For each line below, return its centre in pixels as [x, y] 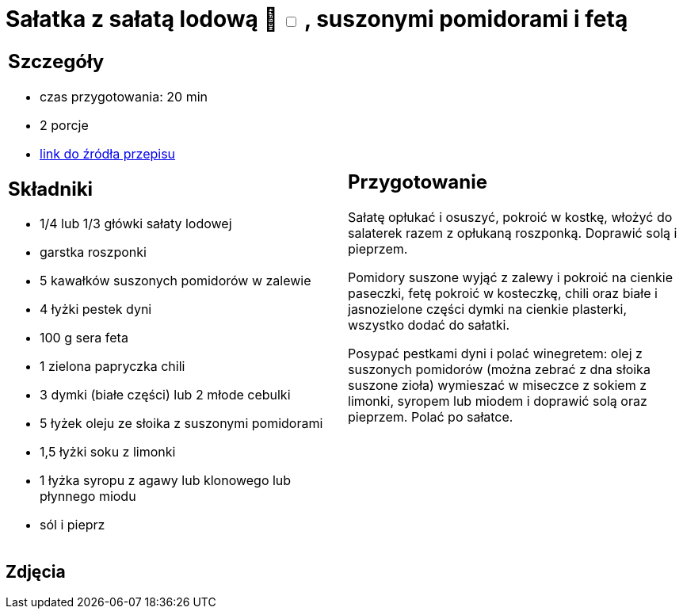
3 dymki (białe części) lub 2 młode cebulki [165, 395]
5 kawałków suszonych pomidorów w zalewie [176, 281]
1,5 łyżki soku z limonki [108, 452]
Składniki [51, 189]
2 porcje [64, 125]
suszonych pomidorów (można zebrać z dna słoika [499, 370]
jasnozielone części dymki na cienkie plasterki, [488, 309]
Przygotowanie [418, 182]
